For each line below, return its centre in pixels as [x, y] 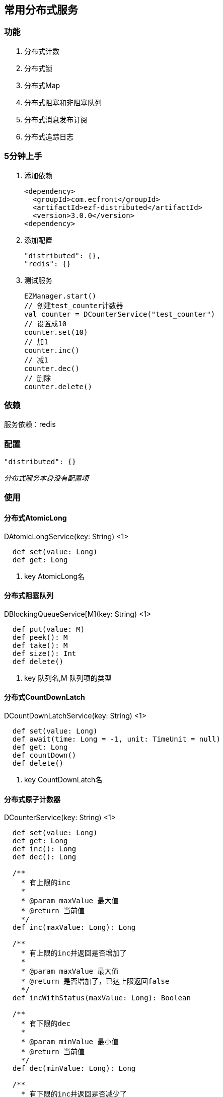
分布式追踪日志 [49, 136]
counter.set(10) [56, 332]
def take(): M [40, 645]
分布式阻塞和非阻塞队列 [63, 102]
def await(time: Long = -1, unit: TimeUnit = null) [116, 739]
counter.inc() [52, 350]
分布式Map [42, 85]
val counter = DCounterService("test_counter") [120, 314]
